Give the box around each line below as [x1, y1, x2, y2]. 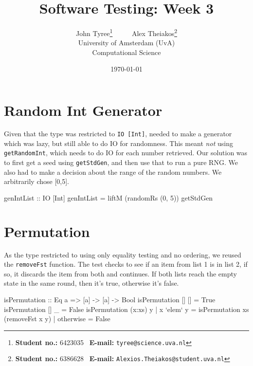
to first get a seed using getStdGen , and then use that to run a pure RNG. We [4, 157, 238, 167]
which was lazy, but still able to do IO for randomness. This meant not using [4, 138, 233, 148]
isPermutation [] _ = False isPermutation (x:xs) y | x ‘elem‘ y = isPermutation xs [4, 304, 249, 314]
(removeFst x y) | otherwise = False [4, 313, 110, 324]
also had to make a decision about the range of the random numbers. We [4, 166, 222, 177]
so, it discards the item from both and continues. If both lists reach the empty [4, 268, 237, 278]
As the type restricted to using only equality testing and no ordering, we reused [4, 249, 241, 259]
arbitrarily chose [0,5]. [4, 176, 69, 186]
